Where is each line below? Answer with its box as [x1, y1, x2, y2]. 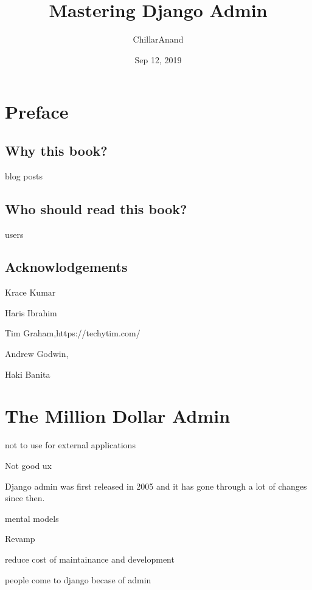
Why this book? [5, 141, 108, 159]
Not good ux [5, 459, 52, 471]
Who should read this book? [5, 199, 187, 218]
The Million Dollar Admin [5, 403, 231, 428]
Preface [5, 99, 69, 124]
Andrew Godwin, [5, 347, 69, 360]
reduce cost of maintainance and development [5, 552, 175, 565]
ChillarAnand [133, 33, 184, 46]
